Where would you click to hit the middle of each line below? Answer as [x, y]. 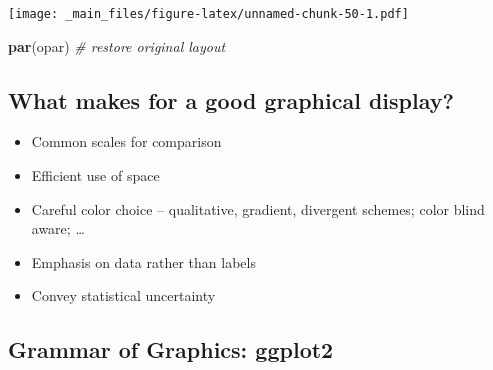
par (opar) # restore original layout [117, 45]
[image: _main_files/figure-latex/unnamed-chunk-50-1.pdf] [208, 14]
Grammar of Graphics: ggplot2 [171, 349]
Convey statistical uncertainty [123, 295]
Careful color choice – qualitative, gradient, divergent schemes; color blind [258, 208]
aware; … [58, 228]
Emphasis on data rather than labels [143, 261]
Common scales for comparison [126, 141]
